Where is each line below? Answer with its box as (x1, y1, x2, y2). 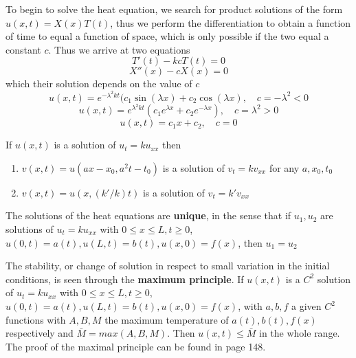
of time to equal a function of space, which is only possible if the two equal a (5, 29, 329, 43)
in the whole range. (259, 326, 340, 340)
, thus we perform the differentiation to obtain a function (110, 15, 351, 30)
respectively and (5, 326, 74, 340)
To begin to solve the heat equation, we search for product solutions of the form (5, 2, 343, 16)
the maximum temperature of (104, 312, 229, 326)
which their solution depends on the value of (5, 76, 192, 91)
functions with (5, 312, 66, 326)
